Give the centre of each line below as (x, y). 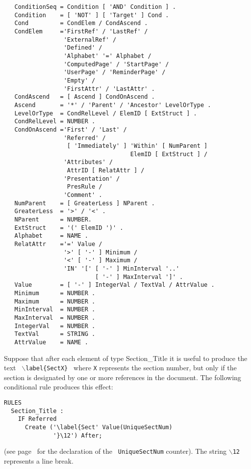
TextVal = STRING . (55, 334)
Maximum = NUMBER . (55, 301)
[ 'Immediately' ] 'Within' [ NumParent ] (137, 146)
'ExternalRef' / (90, 40)
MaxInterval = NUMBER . (55, 317)
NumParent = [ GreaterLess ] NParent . (85, 203)
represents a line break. (39, 460)
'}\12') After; (78, 435)
